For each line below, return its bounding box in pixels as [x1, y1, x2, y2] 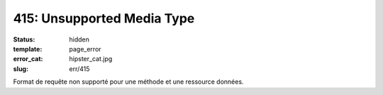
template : [13, 44, 43, 53]
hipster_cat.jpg [69, 55, 113, 63]
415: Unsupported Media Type [13, 11, 195, 26]
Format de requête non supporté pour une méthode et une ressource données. [13, 77, 244, 86]
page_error [69, 44, 102, 53]
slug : [13, 64, 28, 73]
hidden [69, 35, 90, 44]
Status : [13, 35, 35, 44]
